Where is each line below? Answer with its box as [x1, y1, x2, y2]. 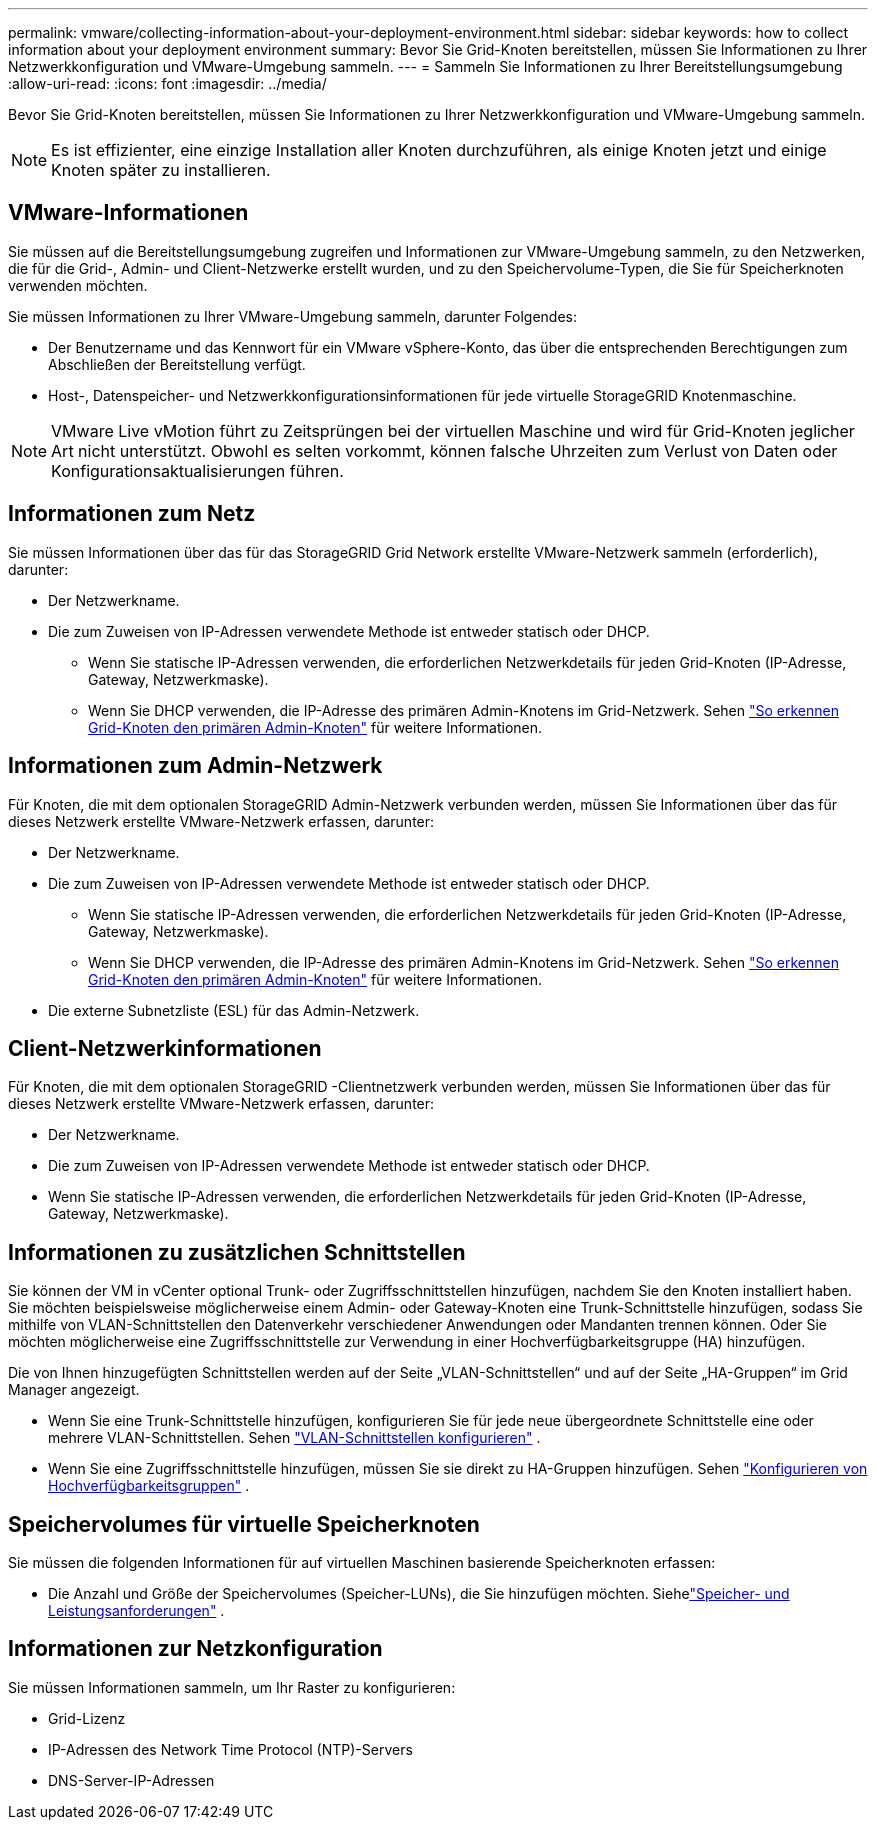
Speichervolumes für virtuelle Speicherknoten [8, 1511, 480, 1537]
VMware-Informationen [8, 200, 249, 226]
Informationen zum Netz [8, 501, 256, 527]
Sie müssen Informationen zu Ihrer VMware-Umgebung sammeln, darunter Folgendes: [8, 307, 578, 325]
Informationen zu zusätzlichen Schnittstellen [8, 1239, 466, 1265]
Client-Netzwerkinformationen [8, 1035, 322, 1061]
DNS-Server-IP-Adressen [48, 1771, 215, 1789]
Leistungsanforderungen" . [48, 1602, 225, 1620]
